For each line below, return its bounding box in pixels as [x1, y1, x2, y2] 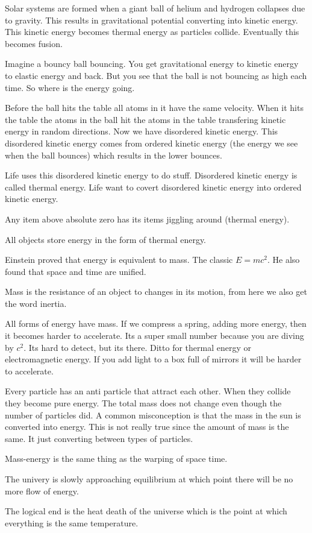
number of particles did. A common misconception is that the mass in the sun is [5, 408, 301, 421]
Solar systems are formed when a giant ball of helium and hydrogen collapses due [5, 2, 305, 14]
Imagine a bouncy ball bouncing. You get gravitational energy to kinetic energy [5, 57, 299, 70]
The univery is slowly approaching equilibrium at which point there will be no [5, 473, 293, 485]
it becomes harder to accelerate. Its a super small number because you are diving [5, 329, 304, 342]
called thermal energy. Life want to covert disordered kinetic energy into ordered [5, 180, 302, 193]
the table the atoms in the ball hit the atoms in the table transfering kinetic [5, 113, 286, 125]
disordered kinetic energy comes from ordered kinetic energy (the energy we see [5, 136, 298, 149]
